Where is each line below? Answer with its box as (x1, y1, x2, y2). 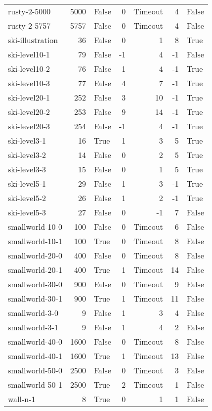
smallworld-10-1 (8, 235, 62, 247)
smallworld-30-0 (8, 278, 62, 290)
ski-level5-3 (8, 206, 46, 218)
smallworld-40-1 (8, 350, 62, 361)
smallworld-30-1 (8, 293, 62, 304)
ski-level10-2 (8, 63, 50, 74)
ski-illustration (8, 34, 58, 46)
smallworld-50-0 (8, 364, 62, 376)
